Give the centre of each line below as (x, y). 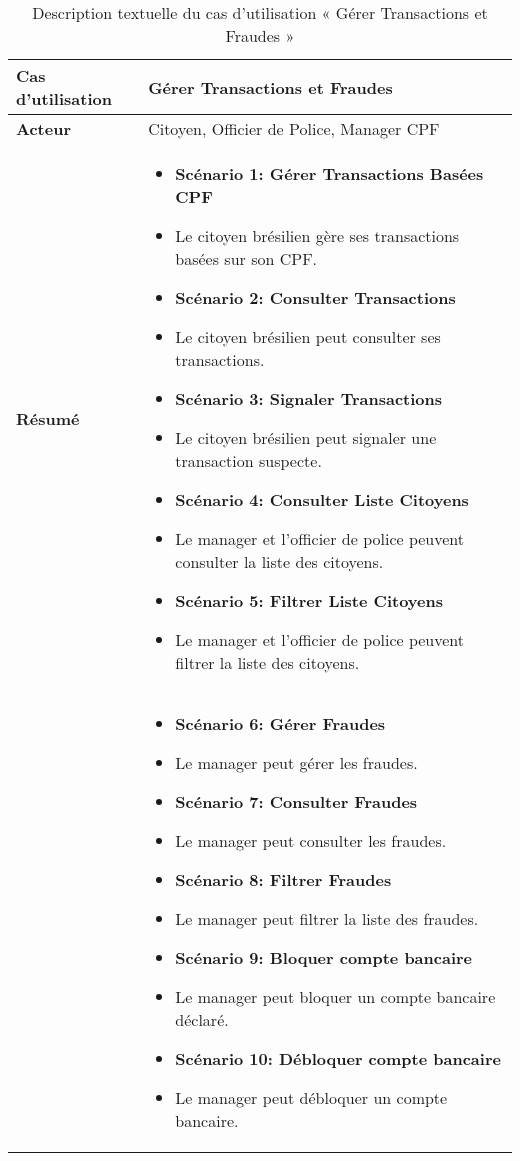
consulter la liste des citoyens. (279, 561)
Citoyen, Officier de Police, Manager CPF (294, 128)
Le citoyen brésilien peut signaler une (306, 437)
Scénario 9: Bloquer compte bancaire (324, 957)
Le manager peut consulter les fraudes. (311, 840)
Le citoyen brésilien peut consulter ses (308, 336)
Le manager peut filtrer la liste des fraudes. (327, 918)
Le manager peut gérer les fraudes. (296, 762)
